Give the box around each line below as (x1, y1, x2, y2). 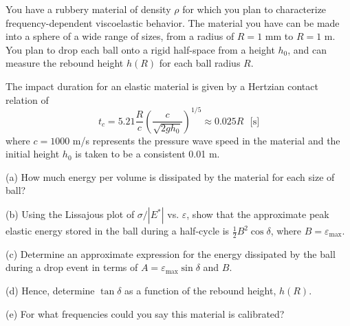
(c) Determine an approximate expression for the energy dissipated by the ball (6, 246, 336, 261)
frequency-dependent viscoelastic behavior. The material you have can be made (6, 15, 340, 30)
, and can (287, 42, 327, 56)
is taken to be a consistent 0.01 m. (75, 146, 220, 161)
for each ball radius (159, 56, 241, 70)
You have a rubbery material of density (6, 2, 171, 16)
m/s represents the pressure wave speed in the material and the (72, 133, 340, 147)
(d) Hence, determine (6, 283, 95, 298)
